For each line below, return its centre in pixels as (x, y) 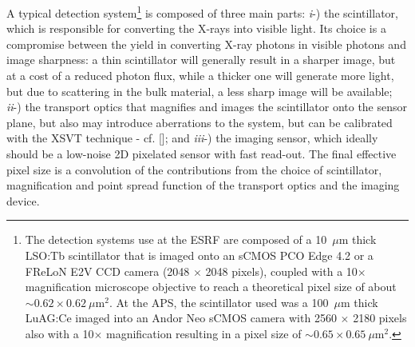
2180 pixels (380, 318)
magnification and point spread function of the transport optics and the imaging (203, 185)
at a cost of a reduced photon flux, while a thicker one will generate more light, (200, 76)
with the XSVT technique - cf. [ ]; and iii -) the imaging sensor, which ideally (192, 138)
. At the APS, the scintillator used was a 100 (219, 302)
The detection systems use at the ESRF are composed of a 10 (176, 239)
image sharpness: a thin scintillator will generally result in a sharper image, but (201, 60)
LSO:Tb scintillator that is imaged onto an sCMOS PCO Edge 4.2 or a (199, 255)
